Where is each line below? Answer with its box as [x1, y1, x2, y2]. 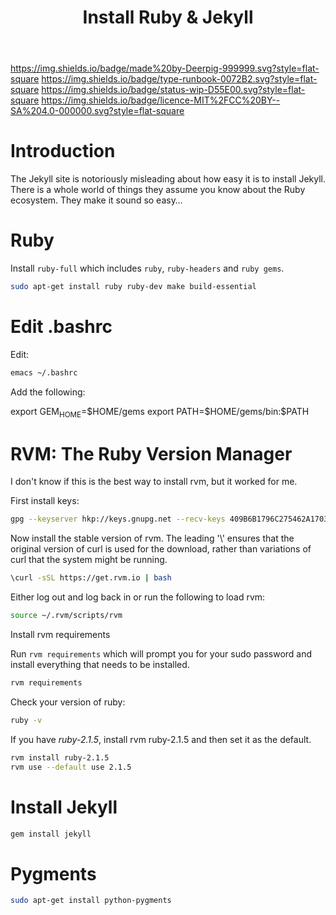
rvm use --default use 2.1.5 [10, 762, 132, 772]
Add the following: [10, 386, 86, 398]
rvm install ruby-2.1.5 [10, 752, 110, 763]
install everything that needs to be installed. [10, 659, 190, 671]
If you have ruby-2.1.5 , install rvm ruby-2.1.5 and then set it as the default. [10, 733, 312, 745]
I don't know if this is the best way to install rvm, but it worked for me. [10, 476, 298, 488]
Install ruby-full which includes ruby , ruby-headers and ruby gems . [10, 262, 285, 275]
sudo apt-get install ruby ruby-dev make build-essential [10, 282, 257, 292]
